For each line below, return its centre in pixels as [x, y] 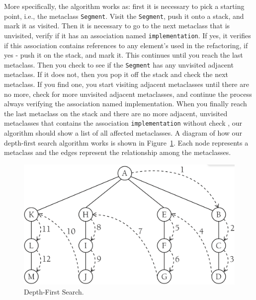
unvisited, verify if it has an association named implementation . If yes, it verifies [128, 35]
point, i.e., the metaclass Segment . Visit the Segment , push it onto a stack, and [124, 16]
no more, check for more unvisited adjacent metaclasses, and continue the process [128, 94]
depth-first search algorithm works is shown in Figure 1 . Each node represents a [126, 142]
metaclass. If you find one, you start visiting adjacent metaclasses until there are [127, 84]
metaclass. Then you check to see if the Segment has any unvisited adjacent [119, 64]
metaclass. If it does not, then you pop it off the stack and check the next [116, 74]
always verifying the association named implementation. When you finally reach [126, 104]
